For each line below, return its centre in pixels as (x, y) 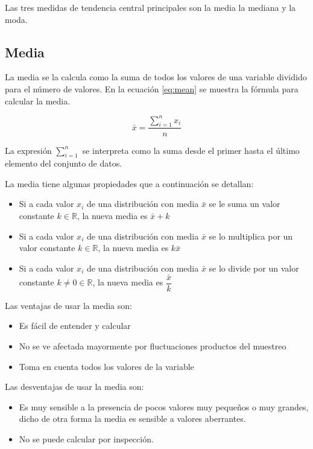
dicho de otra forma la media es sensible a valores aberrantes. (132, 419)
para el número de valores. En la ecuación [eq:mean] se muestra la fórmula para (152, 88)
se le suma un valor (245, 204)
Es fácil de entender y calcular (75, 326)
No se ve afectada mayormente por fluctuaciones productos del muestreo (153, 346)
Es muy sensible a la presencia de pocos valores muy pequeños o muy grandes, (164, 406)
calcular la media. (38, 100)
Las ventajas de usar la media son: (68, 305)
